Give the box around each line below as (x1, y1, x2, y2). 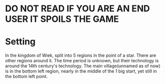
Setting (5, 36, 36, 47)
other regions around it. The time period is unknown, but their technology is (5, 58, 159, 64)
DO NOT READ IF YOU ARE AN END (5, 3, 150, 14)
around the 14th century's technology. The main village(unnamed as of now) (5, 63, 161, 69)
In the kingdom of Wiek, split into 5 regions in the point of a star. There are (5, 52, 157, 58)
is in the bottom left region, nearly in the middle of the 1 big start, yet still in (5, 68, 157, 74)
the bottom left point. (5, 74, 48, 80)
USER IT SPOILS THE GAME (5, 13, 120, 25)
